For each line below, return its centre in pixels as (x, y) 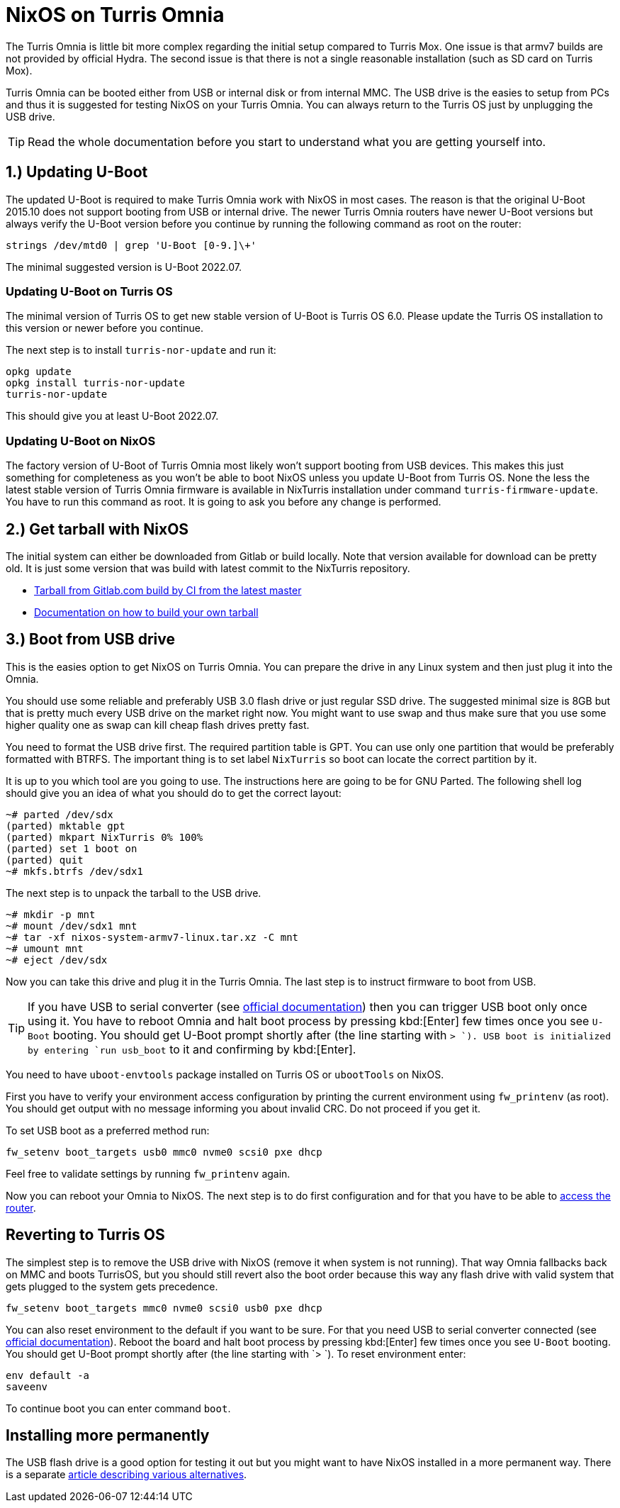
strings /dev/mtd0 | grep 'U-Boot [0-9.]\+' (131, 245)
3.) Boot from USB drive (91, 639)
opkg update (39, 372)
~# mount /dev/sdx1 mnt (72, 926)
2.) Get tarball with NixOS (97, 529)
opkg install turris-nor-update (95, 383)
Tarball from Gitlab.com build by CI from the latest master (168, 590)
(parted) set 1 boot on (72, 848)
